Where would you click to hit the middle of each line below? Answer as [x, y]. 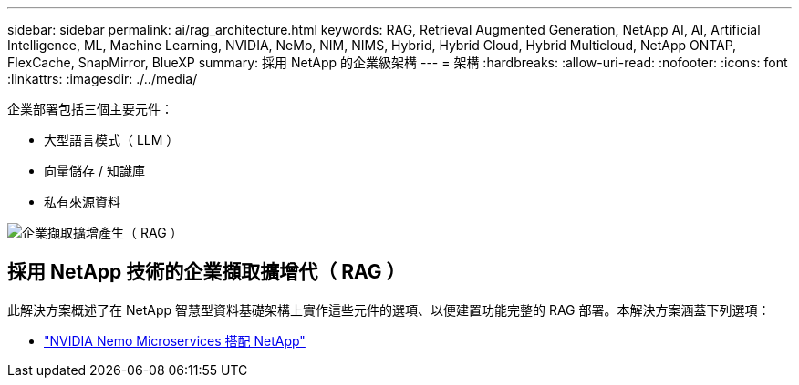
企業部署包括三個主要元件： [90, 109]
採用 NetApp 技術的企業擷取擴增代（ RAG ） [207, 272]
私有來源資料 [82, 202]
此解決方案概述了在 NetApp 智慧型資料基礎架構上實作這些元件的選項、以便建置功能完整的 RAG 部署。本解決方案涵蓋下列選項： [389, 309]
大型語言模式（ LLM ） [112, 140]
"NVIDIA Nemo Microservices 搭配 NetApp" [175, 340]
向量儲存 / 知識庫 [94, 171]
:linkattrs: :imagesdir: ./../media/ [103, 79]
